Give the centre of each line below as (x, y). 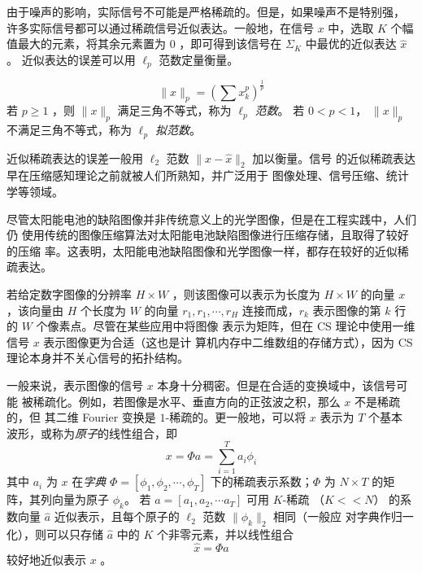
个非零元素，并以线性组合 (225, 534)
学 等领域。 (35, 192)
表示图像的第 (347, 310)
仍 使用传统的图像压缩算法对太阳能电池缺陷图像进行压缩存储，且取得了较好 (208, 235)
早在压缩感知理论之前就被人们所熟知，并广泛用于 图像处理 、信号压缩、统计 (208, 175)
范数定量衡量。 (199, 59)
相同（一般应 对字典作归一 (344, 516)
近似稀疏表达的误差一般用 (75, 157)
